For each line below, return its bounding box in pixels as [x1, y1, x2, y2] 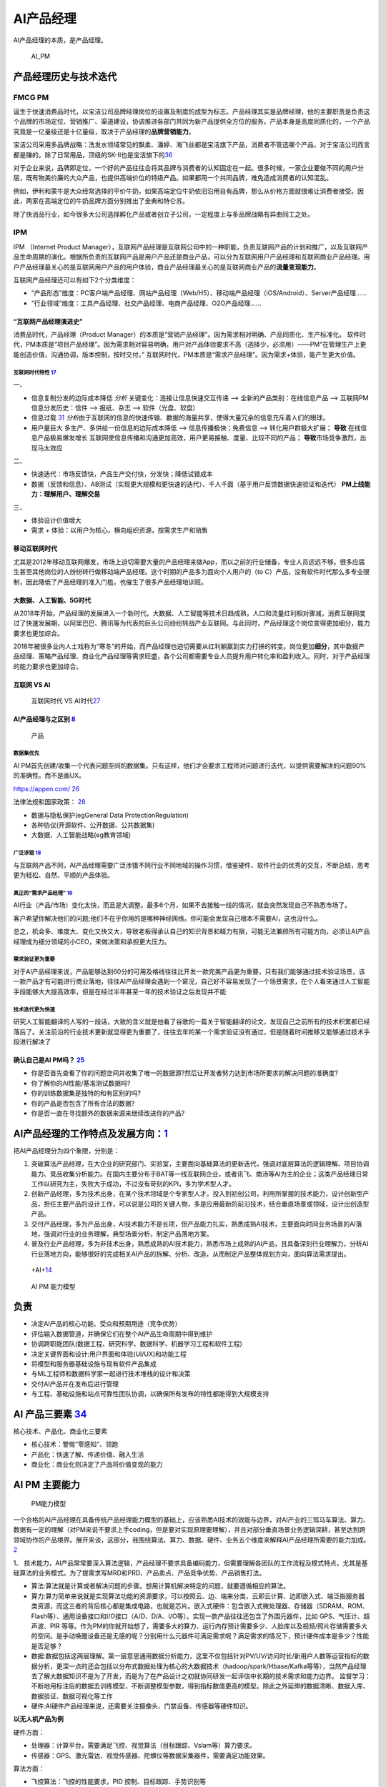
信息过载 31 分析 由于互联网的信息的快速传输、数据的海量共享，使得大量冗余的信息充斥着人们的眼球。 [31, 413, 330, 422]
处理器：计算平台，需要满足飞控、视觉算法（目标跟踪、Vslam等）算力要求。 [31, 1741, 256, 1750]
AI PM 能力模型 [31, 1282, 76, 1290]
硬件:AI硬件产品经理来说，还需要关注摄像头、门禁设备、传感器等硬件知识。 [31, 1702, 252, 1711]
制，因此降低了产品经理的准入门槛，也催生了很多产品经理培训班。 [13, 578, 207, 586]
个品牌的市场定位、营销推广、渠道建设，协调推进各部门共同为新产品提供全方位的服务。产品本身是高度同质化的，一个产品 [13, 117, 370, 126]
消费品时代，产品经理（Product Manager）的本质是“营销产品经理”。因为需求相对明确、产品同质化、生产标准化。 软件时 [13, 330, 366, 339]
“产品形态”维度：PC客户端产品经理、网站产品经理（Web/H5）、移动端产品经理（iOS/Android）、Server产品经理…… [31, 289, 367, 297]
